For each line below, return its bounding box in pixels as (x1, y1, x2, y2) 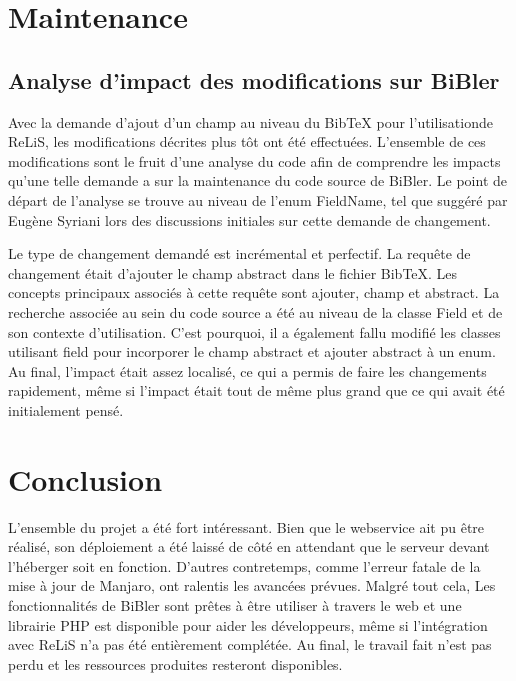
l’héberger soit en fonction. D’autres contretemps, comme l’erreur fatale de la (8, 555, 481, 576)
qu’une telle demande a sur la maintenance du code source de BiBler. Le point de (8, 170, 507, 191)
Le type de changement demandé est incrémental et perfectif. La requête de (8, 243, 471, 264)
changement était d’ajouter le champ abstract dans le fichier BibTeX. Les (8, 262, 458, 283)
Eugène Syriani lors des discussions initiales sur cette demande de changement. (8, 209, 491, 230)
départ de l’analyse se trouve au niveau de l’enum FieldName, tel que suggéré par (8, 189, 508, 210)
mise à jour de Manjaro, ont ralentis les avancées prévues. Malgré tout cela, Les (8, 575, 496, 596)
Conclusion (8, 458, 163, 499)
